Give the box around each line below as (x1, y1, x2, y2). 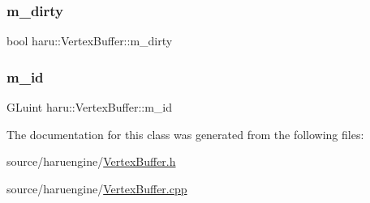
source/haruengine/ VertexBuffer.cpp (6, 180, 187, 197)
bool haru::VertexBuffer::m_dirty (6, 32, 173, 49)
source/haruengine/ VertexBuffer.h (6, 153, 176, 170)
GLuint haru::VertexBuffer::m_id (6, 99, 173, 116)
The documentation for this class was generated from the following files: (6, 125, 364, 142)
